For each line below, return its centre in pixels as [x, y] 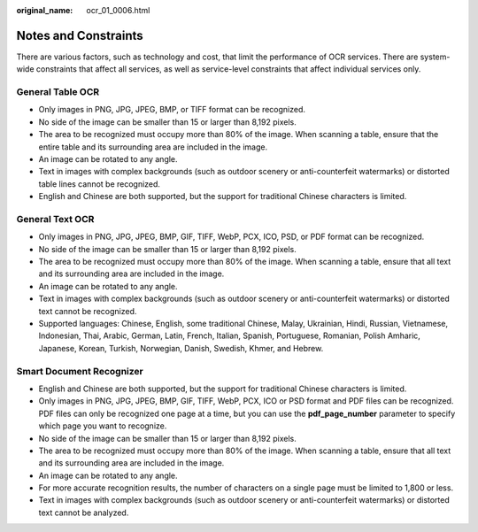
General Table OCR [58, 92]
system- [435, 57]
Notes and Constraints [80, 35]
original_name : [45, 10]
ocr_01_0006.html [118, 10]
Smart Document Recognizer [80, 371]
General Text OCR [55, 219]
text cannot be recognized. [88, 311]
